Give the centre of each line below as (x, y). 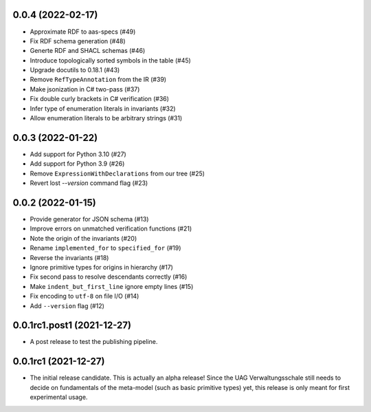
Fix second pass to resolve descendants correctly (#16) (109, 277)
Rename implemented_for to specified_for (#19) (105, 248)
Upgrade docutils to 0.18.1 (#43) (75, 70)
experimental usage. (59, 397)
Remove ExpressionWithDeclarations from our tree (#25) (117, 173)
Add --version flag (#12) (67, 305)
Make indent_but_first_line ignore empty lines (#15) (112, 286)
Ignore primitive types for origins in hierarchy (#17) (101, 267)
